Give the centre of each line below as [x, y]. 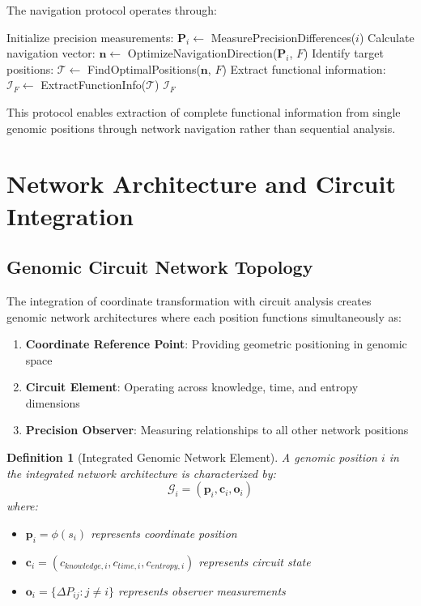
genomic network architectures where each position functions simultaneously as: [204, 316]
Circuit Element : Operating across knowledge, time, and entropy [192, 387]
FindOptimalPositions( [144, 68]
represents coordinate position [164, 533]
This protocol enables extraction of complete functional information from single [204, 111]
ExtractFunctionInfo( [94, 85]
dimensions [53, 402]
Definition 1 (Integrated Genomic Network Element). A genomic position [192, 457]
